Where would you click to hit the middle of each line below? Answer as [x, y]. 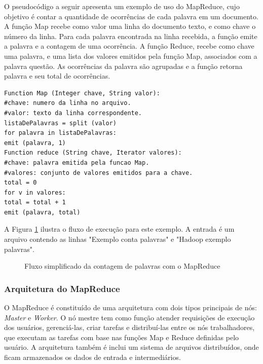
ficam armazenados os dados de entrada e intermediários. [92, 357]
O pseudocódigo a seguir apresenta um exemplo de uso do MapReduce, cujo [122, 6]
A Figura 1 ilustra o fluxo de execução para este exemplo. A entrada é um [119, 229]
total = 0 [21, 183]
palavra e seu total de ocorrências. [57, 76]
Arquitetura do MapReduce [62, 288]
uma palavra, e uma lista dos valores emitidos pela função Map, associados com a [131, 56]
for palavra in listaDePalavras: [60, 133]
